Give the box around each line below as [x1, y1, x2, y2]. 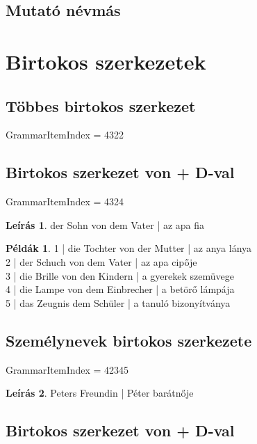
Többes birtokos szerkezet [6, 95, 196, 116]
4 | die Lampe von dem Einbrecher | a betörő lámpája [6, 282, 235, 296]
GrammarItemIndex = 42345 [6, 362, 129, 376]
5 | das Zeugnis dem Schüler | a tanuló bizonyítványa [6, 295, 231, 310]
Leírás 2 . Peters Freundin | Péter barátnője [6, 386, 194, 400]
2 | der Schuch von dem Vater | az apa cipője [6, 254, 197, 269]
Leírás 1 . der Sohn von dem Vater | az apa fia [6, 217, 205, 232]
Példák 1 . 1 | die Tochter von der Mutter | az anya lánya [6, 241, 252, 255]
